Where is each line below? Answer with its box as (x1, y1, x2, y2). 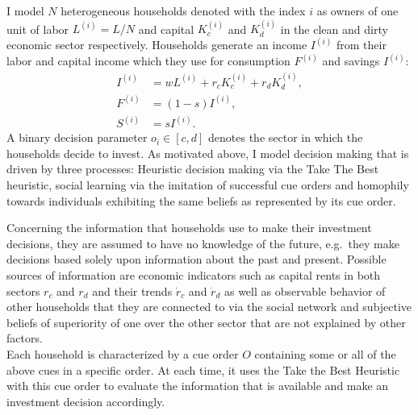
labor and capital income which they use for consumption (6, 52, 291, 69)
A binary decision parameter (6, 129, 148, 146)
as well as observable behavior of (224, 282, 386, 299)
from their (336, 36, 387, 53)
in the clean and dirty (280, 20, 388, 37)
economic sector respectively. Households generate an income (6, 36, 307, 53)
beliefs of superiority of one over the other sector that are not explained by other (6, 313, 406, 330)
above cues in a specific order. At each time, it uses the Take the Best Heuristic (6, 361, 400, 378)
